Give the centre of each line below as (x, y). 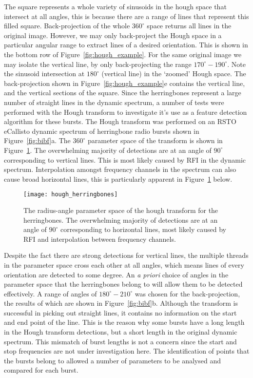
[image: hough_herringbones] (71, 195)
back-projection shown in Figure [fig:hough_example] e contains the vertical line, (125, 83)
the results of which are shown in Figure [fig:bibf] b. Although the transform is (121, 303)
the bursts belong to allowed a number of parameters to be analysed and (112, 360)
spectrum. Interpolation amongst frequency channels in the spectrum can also (120, 169)
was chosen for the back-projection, (187, 293)
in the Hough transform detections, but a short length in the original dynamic (121, 332)
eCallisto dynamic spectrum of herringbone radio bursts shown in (102, 131)
